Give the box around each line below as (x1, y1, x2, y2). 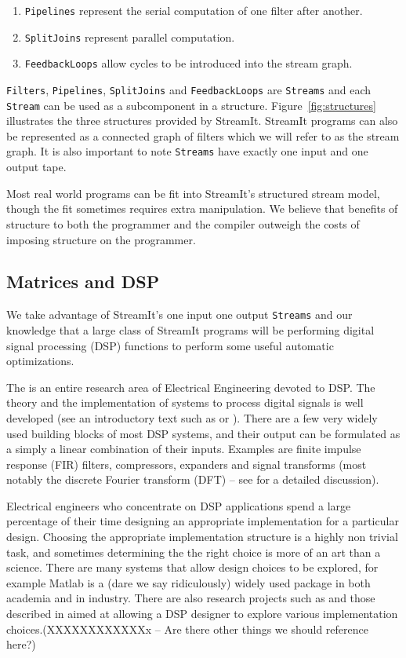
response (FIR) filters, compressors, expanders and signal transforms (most (6, 455, 367, 472)
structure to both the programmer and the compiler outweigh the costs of (6, 215, 360, 232)
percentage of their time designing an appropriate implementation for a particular (6, 513, 399, 529)
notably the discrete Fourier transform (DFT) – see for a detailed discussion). (6, 471, 379, 488)
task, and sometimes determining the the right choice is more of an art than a (6, 543, 381, 560)
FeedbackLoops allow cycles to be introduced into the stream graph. (24, 55, 353, 71)
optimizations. (6, 353, 74, 369)
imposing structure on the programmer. (6, 231, 196, 247)
